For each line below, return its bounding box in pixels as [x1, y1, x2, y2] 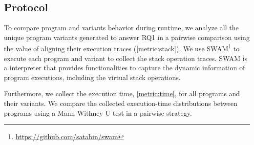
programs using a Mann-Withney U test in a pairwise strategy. [4, 107, 192, 118]
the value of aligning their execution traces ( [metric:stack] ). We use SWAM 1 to [4, 42, 240, 54]
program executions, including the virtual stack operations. [4, 72, 181, 82]
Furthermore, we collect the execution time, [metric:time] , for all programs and [4, 88, 240, 99]
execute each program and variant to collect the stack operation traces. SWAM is [4, 53, 248, 63]
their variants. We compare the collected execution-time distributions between [4, 98, 237, 108]
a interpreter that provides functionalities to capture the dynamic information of [4, 62, 245, 73]
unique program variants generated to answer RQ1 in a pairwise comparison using [4, 32, 250, 42]
